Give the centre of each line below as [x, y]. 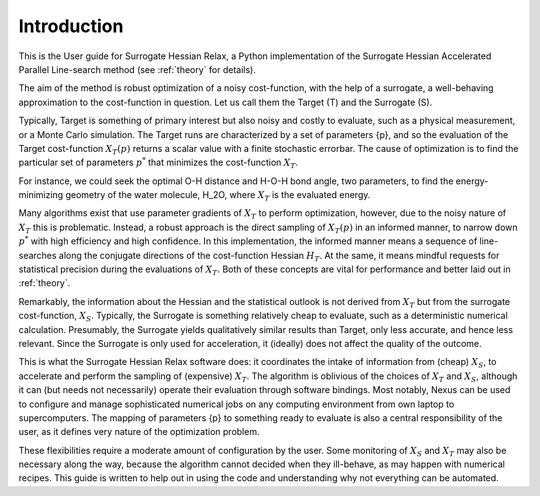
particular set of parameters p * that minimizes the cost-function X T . [158, 163]
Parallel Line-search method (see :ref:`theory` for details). [137, 69]
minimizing [41, 195]
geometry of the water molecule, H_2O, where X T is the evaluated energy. [218, 196]
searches [37, 255]
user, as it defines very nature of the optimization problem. [139, 432]
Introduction [71, 26]
